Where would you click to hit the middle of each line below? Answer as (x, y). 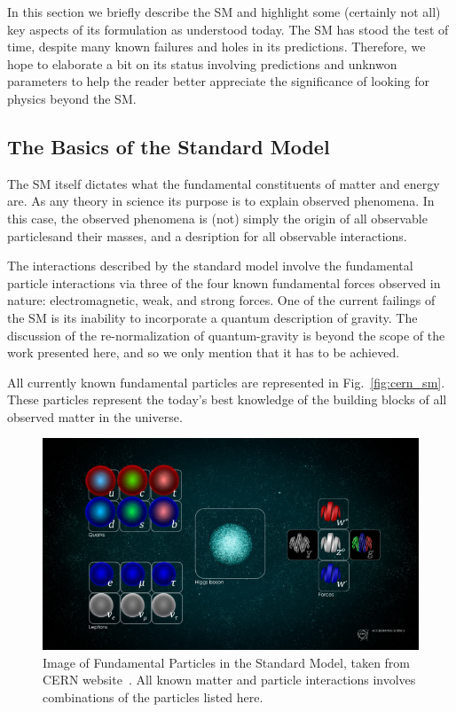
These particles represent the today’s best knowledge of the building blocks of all (227, 399)
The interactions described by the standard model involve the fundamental (210, 266)
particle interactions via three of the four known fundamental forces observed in (224, 282)
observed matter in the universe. (95, 416)
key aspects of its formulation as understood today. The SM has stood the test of (228, 29)
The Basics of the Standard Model (169, 146)
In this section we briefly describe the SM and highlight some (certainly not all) (224, 12)
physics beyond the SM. (72, 98)
